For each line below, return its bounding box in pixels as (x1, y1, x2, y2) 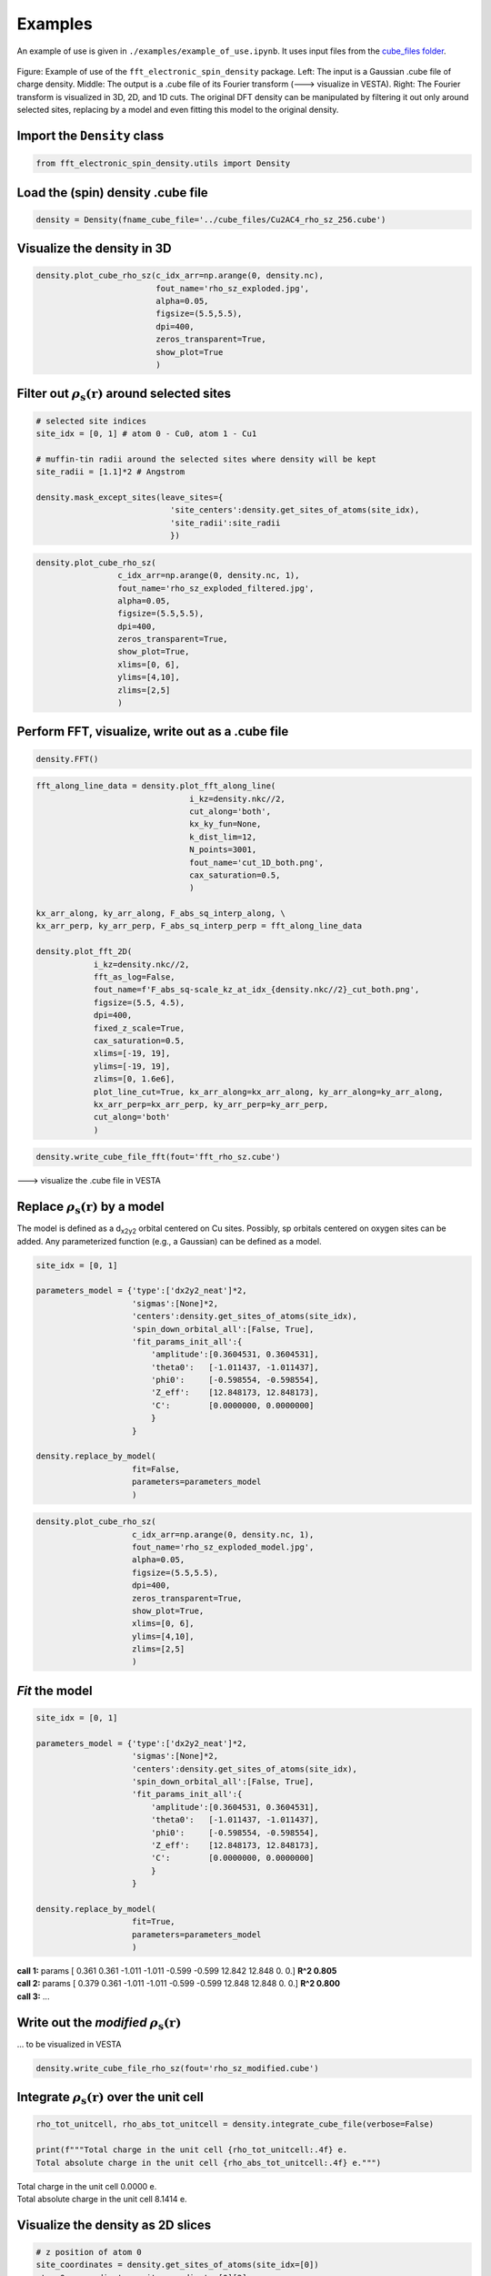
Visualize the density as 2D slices (16, 2217, 212, 2232)
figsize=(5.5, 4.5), (93, 997, 185, 1008)
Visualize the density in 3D (16, 241, 172, 257)
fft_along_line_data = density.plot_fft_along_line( (35, 781, 276, 791)
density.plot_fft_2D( (35, 947, 133, 957)
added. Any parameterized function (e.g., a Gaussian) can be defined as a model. (16, 1235, 322, 1246)
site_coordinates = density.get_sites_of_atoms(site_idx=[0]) (35, 2260, 319, 2271)
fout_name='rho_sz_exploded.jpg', (155, 283, 310, 293)
